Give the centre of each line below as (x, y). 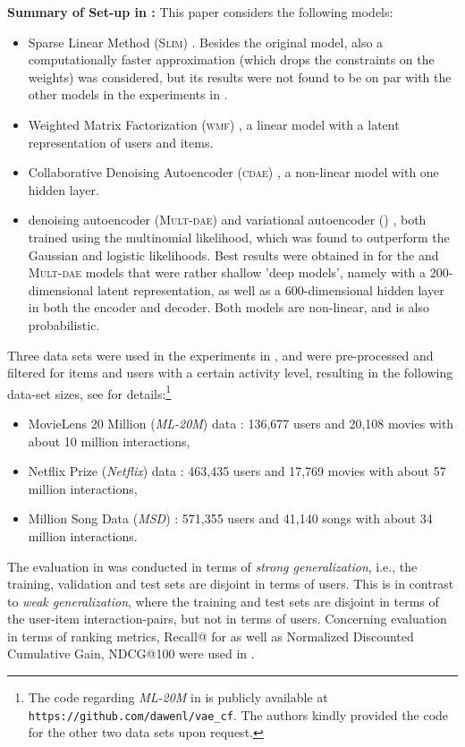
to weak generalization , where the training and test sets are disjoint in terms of (223, 601)
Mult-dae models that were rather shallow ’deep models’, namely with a (227, 272)
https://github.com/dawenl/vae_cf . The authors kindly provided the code (238, 714)
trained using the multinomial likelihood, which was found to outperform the (239, 237)
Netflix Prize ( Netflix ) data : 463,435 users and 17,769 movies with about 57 (237, 471)
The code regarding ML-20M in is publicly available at (178, 697)
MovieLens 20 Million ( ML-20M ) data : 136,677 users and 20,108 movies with (241, 423)
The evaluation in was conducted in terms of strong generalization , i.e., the (212, 566)
